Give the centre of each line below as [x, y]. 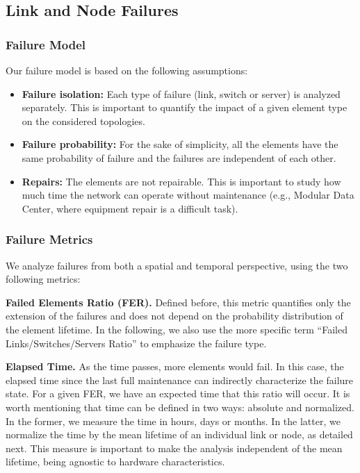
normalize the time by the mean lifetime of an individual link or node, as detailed [179, 434]
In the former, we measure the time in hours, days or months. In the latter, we [173, 421]
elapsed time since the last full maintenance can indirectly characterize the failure [180, 380]
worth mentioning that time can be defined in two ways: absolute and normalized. [180, 407]
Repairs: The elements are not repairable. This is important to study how [181, 181]
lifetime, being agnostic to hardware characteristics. [115, 462]
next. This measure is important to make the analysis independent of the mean [174, 448]
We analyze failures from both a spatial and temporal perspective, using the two [177, 265]
